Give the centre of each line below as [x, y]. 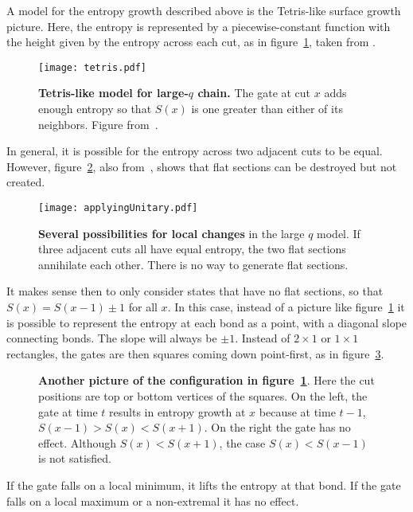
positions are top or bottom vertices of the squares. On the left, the [203, 396]
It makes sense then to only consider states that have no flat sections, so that [195, 291]
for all [143, 307]
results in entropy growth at [177, 411]
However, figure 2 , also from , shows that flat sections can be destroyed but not [202, 166]
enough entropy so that [95, 109]
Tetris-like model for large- [113, 93]
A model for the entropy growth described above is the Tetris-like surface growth [204, 10]
